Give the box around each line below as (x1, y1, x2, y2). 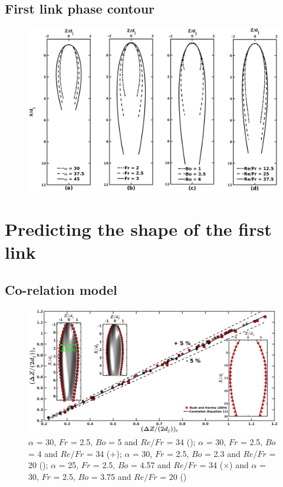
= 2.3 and (205, 447, 241, 459)
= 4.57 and (130, 459, 171, 471)
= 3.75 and (91, 470, 131, 482)
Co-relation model (5, 281, 117, 298)
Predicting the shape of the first (5, 217, 272, 241)
